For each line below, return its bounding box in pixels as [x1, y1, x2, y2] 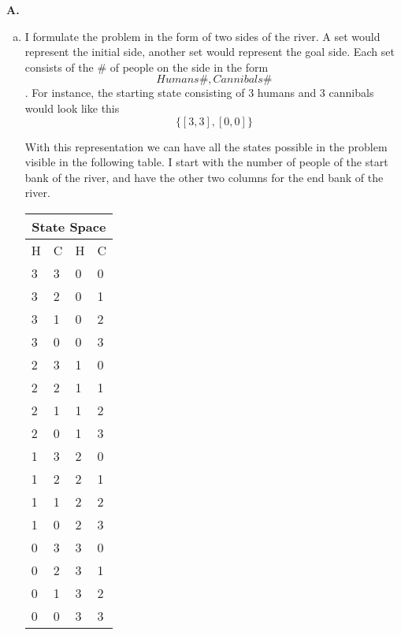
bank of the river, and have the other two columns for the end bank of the [24, 169, 384, 185]
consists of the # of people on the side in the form [24, 58, 269, 75]
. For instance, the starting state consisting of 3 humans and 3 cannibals [24, 84, 374, 101]
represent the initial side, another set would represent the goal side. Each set [24, 43, 395, 60]
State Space [32, 217, 106, 236]
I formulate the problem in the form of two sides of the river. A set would [24, 28, 381, 44]
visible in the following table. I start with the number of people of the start [24, 154, 388, 170]
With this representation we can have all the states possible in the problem [24, 138, 388, 154]
